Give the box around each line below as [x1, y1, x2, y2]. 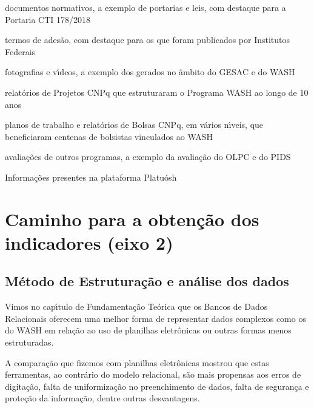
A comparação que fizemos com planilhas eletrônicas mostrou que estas [5, 356, 269, 369]
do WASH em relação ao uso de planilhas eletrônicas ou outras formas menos [5, 324, 292, 336]
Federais [5, 45, 36, 58]
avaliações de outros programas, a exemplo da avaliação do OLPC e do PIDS [5, 150, 291, 163]
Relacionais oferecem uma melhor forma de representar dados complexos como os [5, 312, 306, 324]
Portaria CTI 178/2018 [5, 13, 91, 25]
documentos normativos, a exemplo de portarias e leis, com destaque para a [5, 1, 286, 13]
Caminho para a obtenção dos [5, 206, 259, 231]
